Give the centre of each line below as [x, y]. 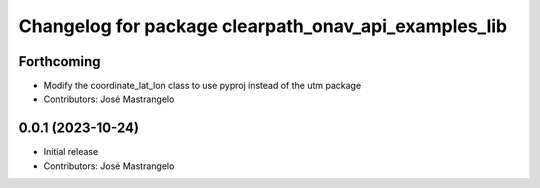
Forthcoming [59, 61]
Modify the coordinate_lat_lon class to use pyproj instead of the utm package [202, 86]
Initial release [71, 152]
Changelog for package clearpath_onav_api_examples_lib [263, 26]
